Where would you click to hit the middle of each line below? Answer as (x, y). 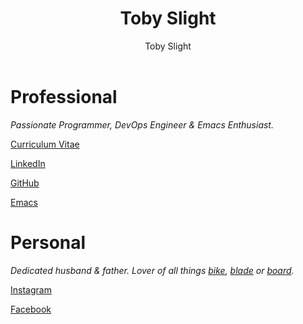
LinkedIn (28, 163)
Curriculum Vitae (45, 144)
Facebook (31, 309)
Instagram (31, 289)
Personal (48, 242)
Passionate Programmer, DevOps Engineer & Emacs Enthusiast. (142, 124)
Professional (64, 96)
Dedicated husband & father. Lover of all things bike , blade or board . (152, 270)
